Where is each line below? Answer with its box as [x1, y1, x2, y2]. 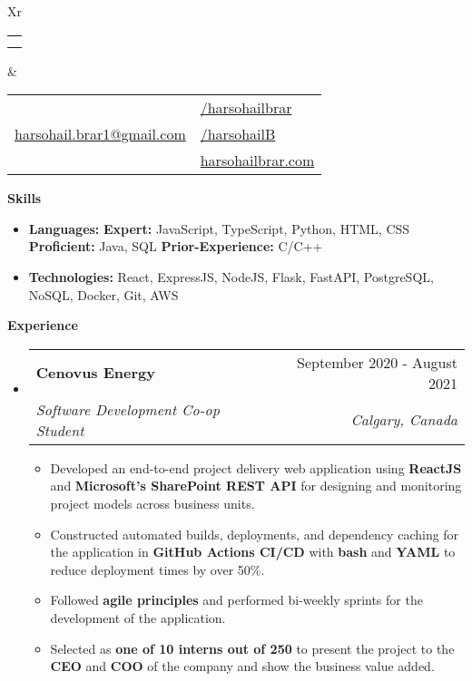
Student [35, 419, 84, 441]
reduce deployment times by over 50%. [50, 559, 265, 579]
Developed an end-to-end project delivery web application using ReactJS [50, 458, 462, 477]
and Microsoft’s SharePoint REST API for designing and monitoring [50, 476, 462, 495]
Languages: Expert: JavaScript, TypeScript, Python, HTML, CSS [28, 219, 410, 238]
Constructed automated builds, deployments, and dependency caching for [50, 524, 459, 543]
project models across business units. [50, 493, 255, 512]
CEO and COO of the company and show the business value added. [50, 657, 435, 676]
